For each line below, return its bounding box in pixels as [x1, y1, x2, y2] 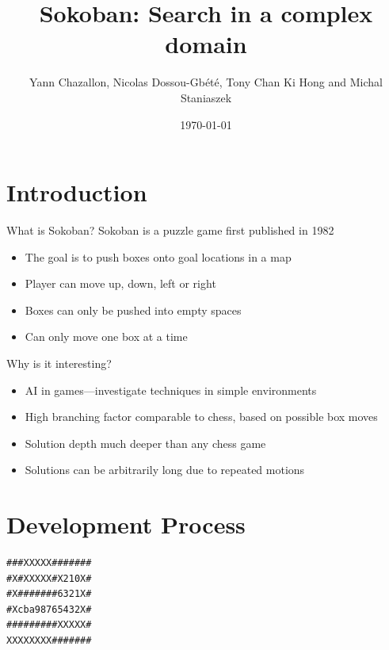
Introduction [6, 176, 147, 208]
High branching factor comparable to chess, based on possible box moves [25, 408, 378, 425]
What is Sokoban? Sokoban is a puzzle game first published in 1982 [6, 222, 334, 239]
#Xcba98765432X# [6, 603, 92, 615]
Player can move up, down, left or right [25, 275, 216, 292]
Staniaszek [180, 89, 232, 105]
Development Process [6, 508, 246, 541]
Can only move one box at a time [25, 328, 188, 345]
